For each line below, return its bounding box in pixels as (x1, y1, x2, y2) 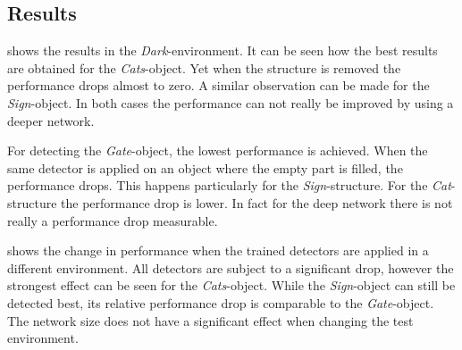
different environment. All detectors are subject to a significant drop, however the (7, 258, 454, 277)
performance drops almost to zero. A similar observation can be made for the (7, 76, 430, 95)
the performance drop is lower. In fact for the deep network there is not (61, 193, 453, 212)
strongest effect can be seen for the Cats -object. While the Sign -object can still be (7, 276, 456, 295)
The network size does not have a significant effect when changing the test (7, 311, 414, 329)
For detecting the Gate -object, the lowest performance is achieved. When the (7, 141, 428, 160)
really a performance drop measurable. (7, 211, 218, 229)
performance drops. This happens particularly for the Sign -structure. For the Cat (7, 176, 451, 195)
